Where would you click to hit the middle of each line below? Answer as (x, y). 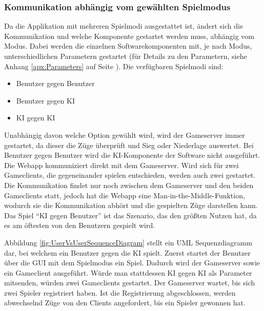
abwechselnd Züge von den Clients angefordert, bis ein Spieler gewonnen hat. (125, 303)
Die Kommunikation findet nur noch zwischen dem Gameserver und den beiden (129, 185)
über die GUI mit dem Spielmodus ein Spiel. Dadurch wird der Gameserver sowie (132, 263)
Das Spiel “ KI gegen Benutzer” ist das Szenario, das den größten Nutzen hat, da (130, 215)
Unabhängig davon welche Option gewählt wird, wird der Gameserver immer (125, 134)
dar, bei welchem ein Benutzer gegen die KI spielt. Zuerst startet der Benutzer (127, 252)
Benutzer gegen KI (45, 100)
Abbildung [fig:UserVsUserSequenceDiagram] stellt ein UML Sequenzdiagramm (128, 242)
